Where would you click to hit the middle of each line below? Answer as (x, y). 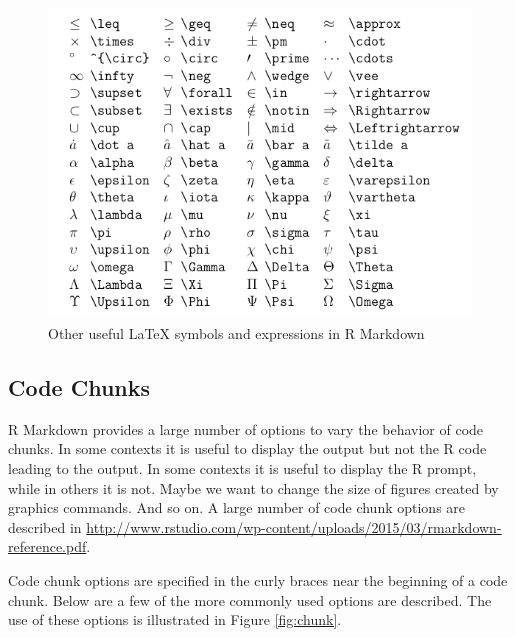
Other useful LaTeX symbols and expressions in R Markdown (236, 332)
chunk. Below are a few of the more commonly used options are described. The (250, 599)
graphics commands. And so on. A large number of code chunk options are (237, 507)
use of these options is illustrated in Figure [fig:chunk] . (175, 619)
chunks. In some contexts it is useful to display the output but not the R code (247, 448)
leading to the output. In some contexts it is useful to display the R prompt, (242, 467)
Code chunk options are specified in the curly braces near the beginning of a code (258, 579)
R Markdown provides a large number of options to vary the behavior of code (246, 428)
